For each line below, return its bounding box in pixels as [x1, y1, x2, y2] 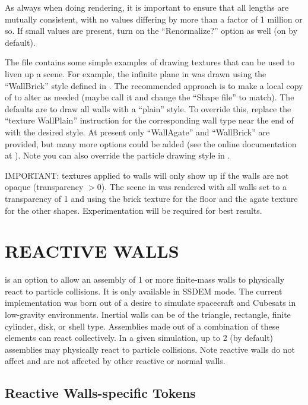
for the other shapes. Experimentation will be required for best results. [5, 204, 262, 216]
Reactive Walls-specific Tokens [5, 384, 196, 402]
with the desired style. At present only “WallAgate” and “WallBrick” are [5, 125, 270, 138]
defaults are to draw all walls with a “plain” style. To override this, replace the [5, 102, 291, 115]
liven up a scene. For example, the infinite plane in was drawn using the [5, 67, 266, 80]
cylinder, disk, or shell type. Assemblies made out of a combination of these [5, 319, 280, 332]
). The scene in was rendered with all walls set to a [101, 181, 287, 193]
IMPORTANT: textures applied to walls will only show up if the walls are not [5, 169, 289, 181]
